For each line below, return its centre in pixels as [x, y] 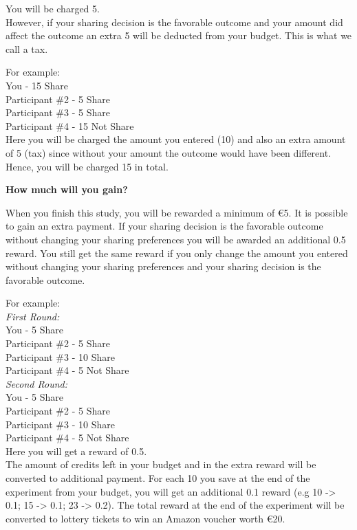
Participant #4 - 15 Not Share [70, 125]
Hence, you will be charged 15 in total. [87, 166]
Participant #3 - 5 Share [58, 112]
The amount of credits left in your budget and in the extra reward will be [161, 464]
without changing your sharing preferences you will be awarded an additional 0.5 [176, 239]
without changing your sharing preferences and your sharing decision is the [163, 266]
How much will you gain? [67, 189]
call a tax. [27, 48]
